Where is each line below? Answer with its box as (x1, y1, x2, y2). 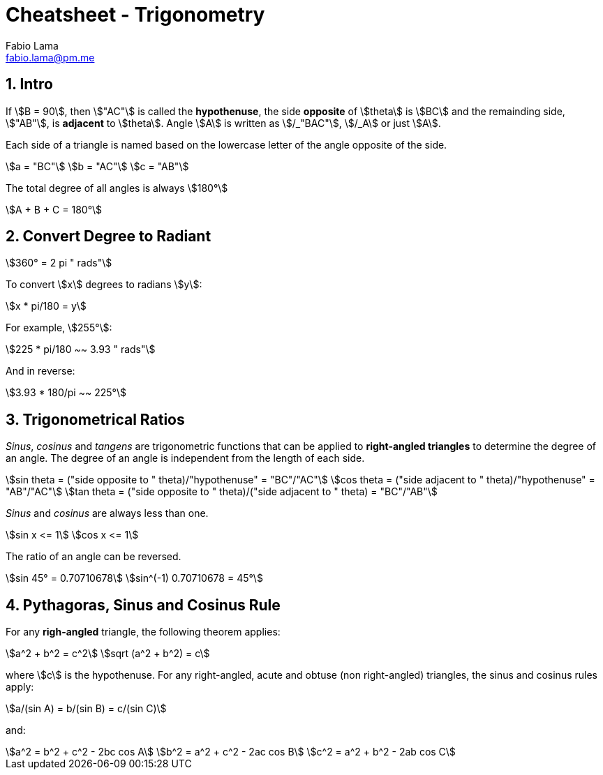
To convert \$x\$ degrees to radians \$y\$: (6, 278, 202, 291)
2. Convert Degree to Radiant (6, 227, 211, 246)
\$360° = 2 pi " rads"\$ (6, 257, 112, 269)
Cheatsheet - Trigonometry (6, 3, 265, 27)
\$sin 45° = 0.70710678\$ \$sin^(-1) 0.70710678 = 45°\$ (6, 572, 263, 585)
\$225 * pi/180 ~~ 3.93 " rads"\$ (6, 343, 156, 356)
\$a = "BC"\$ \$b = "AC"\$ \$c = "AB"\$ (6, 160, 189, 172)
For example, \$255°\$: (6, 322, 112, 334)
